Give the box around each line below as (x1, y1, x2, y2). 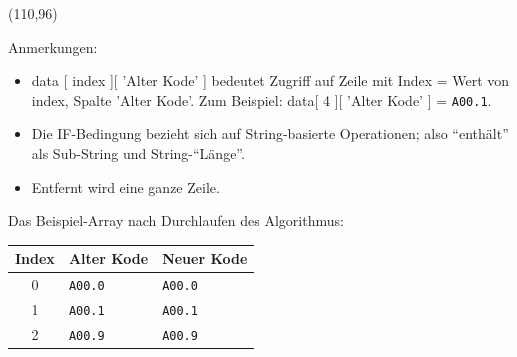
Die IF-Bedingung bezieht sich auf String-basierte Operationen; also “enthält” (31, 123, 509, 144)
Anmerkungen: (8, 36, 98, 57)
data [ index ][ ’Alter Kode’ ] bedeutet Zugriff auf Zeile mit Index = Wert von (31, 70, 510, 91)
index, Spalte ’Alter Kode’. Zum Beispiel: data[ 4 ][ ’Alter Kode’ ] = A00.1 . (31, 89, 492, 110)
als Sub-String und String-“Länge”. (31, 143, 245, 164)
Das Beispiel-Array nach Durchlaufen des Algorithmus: (8, 210, 344, 231)
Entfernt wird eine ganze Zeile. (31, 176, 220, 197)
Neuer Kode (162, 248, 248, 269)
